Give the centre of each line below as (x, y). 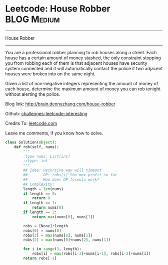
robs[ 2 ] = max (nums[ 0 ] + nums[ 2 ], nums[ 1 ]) (67, 240)
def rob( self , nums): (36, 147)
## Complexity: (39, 184)
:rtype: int (36, 161)
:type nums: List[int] (47, 156)
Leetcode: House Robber (58, 9)
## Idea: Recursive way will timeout (62, 170)
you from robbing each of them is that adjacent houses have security (76, 63)
